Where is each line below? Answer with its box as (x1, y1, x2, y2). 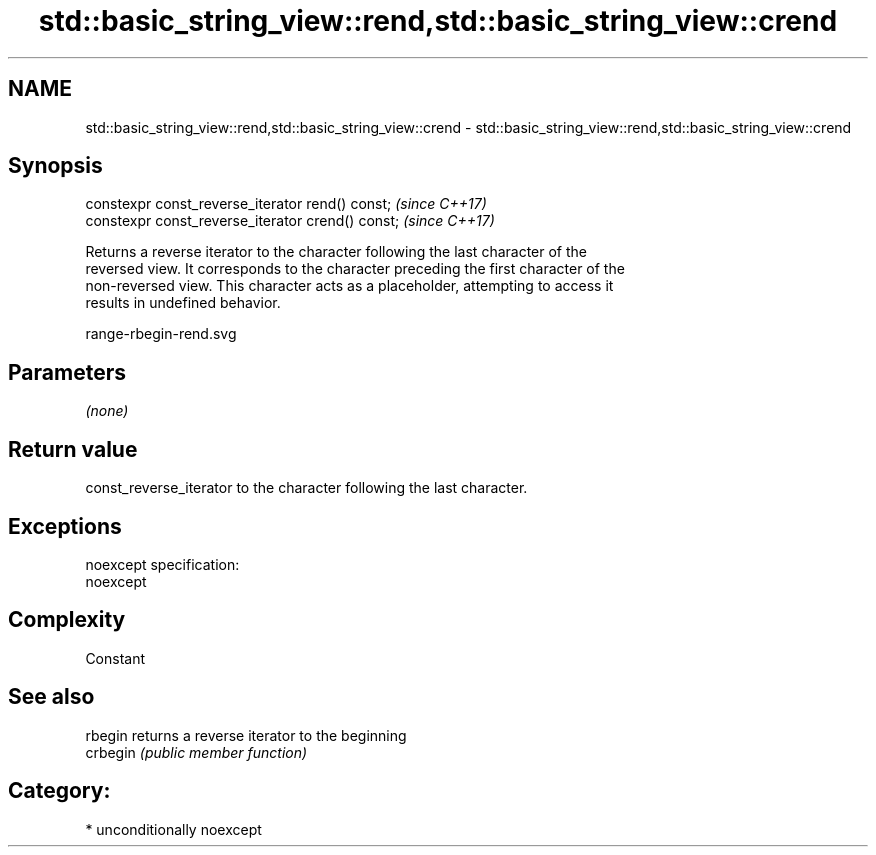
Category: (8, 778, 111, 804)
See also (8, 684, 95, 710)
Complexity (8, 607, 126, 633)
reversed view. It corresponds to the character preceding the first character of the (85, 260, 625, 278)
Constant (85, 649, 146, 667)
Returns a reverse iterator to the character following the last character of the (85, 243, 587, 261)
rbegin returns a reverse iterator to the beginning (85, 726, 407, 744)
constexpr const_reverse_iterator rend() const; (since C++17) (85, 195, 487, 213)
